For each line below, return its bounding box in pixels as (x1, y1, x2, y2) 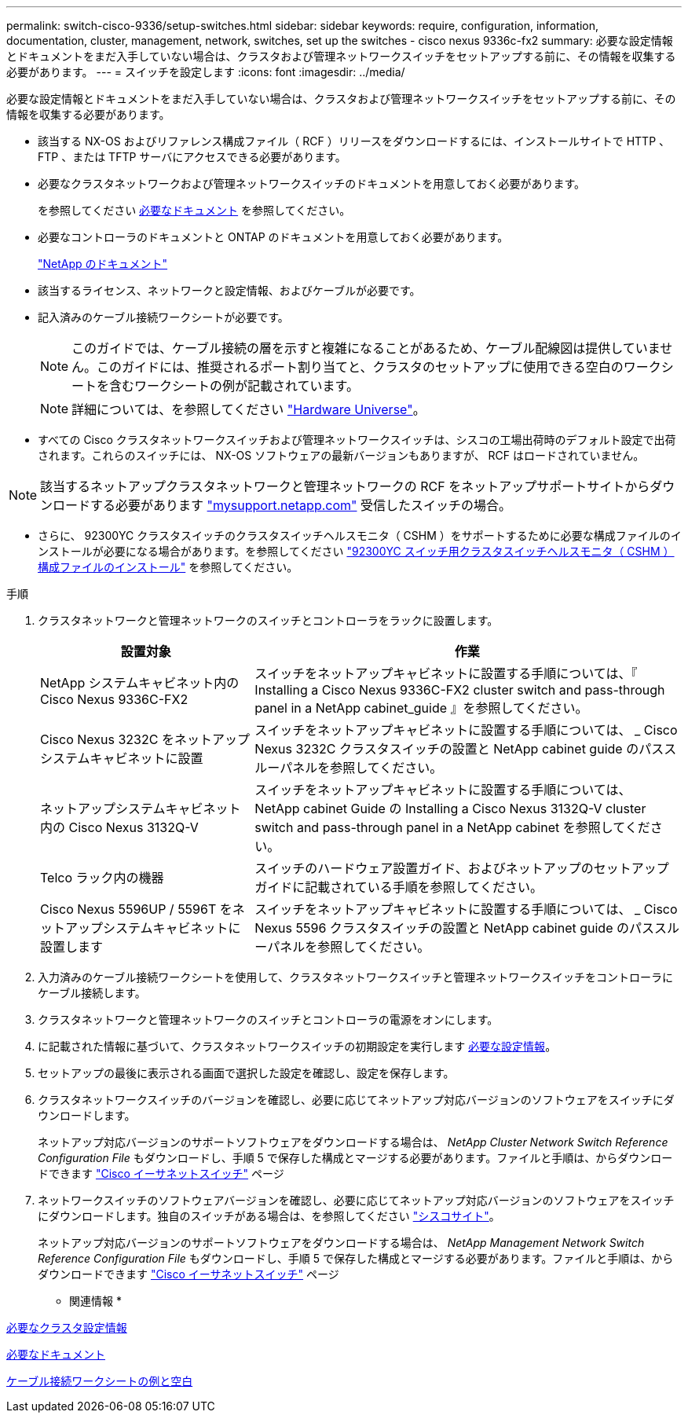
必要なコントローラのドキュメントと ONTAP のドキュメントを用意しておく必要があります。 (38, 230, 509, 244)
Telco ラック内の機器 (40, 870, 164, 885)
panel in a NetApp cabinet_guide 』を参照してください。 (254, 700, 588, 716)
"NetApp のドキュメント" (38, 257, 168, 270)
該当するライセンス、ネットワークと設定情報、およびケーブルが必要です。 (38, 284, 421, 297)
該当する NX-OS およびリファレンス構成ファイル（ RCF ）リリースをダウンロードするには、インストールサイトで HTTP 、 (38, 134, 671, 148)
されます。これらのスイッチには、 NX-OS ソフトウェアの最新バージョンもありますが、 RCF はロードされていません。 (38, 449, 645, 462)
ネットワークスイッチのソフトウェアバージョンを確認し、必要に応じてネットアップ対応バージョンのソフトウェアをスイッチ (38, 1193, 675, 1207)
